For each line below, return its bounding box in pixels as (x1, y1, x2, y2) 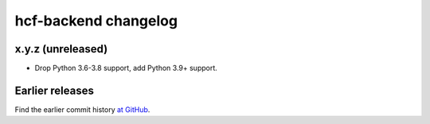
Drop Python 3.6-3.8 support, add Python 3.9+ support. (34, 64, 218, 73)
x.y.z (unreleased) (14, 42, 108, 56)
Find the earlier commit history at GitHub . (14, 104, 150, 114)
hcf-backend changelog (14, 12, 178, 29)
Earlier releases (14, 83, 95, 97)
